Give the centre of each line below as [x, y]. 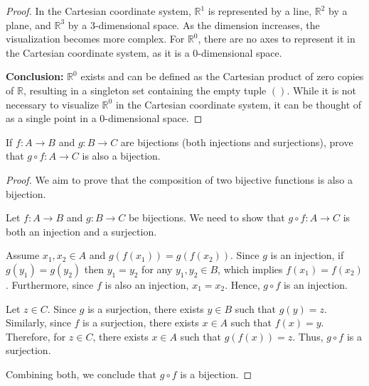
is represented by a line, [260, 11]
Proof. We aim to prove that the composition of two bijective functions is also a [179, 179]
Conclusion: [35, 76]
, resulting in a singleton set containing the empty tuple [145, 90]
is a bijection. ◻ [216, 374]
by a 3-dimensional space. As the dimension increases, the [194, 24]
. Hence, [242, 284]
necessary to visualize [52, 104]
